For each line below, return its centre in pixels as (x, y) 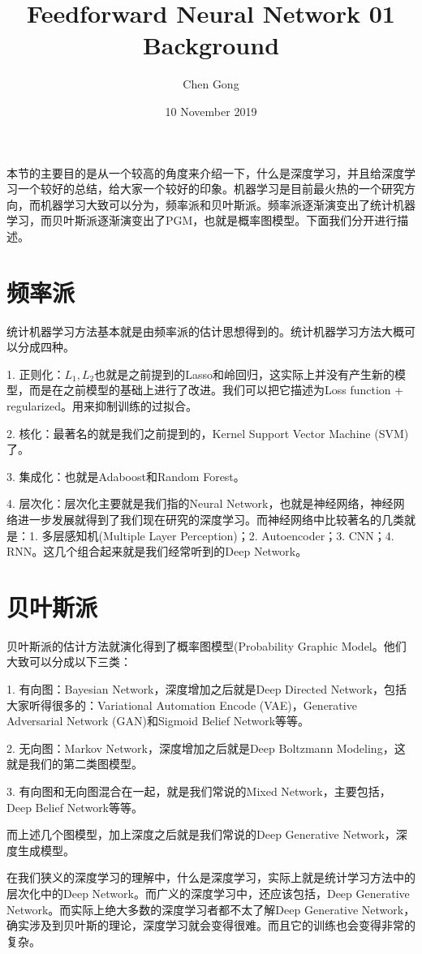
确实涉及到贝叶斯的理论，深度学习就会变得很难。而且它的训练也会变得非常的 (211, 925)
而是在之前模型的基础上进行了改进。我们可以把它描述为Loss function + (216, 390)
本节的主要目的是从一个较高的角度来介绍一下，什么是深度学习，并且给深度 (205, 172)
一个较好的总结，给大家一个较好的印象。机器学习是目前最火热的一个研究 (211, 189)
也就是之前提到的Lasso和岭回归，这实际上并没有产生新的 (245, 374)
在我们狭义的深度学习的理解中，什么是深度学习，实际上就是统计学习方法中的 (211, 877)
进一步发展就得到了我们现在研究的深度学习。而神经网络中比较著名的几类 (211, 519)
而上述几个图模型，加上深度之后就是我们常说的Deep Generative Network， (201, 834)
